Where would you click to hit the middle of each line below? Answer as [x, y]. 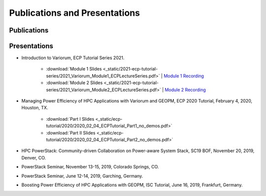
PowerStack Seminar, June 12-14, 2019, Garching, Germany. [82, 176]
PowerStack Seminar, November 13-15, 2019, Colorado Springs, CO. [90, 167]
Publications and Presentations [75, 13]
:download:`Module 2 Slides [74, 83]
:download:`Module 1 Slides [74, 69]
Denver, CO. [34, 158]
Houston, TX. [35, 108]
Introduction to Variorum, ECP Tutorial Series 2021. [73, 58]
